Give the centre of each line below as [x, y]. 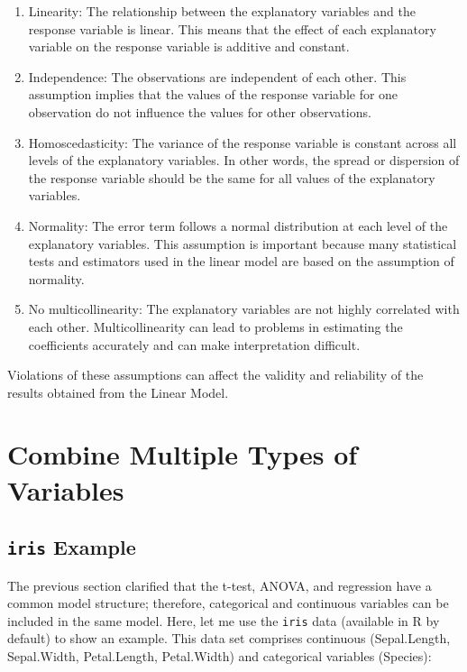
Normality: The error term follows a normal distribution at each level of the [238, 225]
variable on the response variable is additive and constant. [189, 46]
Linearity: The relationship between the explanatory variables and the [222, 11]
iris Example [72, 547]
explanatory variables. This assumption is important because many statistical [243, 243]
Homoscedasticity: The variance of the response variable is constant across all [243, 142]
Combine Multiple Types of [183, 454]
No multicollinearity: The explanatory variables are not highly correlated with [244, 309]
